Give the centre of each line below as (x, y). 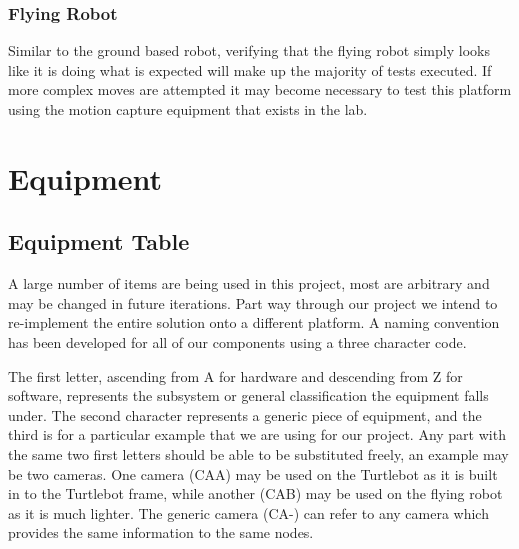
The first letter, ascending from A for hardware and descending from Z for (235, 375)
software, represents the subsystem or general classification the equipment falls (248, 395)
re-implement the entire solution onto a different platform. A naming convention (254, 322)
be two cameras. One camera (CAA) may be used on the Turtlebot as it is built (253, 473)
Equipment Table (99, 241)
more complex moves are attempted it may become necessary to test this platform (260, 89)
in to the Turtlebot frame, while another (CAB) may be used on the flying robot (255, 493)
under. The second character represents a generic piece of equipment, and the (245, 414)
